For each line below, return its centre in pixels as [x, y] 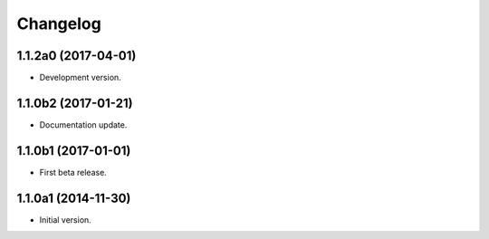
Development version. [80, 78]
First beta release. [73, 172]
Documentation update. [83, 124]
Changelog [59, 24]
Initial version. [66, 220]
